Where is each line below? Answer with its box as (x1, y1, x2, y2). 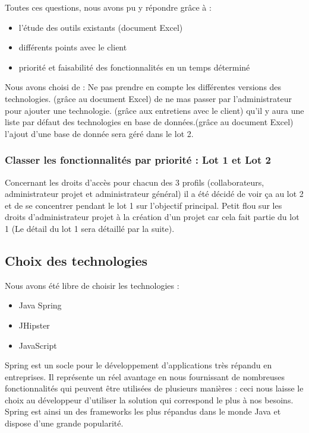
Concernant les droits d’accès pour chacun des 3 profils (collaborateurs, (5, 176, 264, 188)
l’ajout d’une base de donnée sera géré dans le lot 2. (5, 127, 194, 139)
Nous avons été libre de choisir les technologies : (5, 279, 179, 291)
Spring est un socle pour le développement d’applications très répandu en (5, 359, 272, 371)
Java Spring (18, 299, 62, 311)
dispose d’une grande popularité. (5, 417, 124, 429)
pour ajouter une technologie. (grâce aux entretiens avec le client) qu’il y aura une (5, 104, 304, 116)
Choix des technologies (5, 251, 148, 269)
